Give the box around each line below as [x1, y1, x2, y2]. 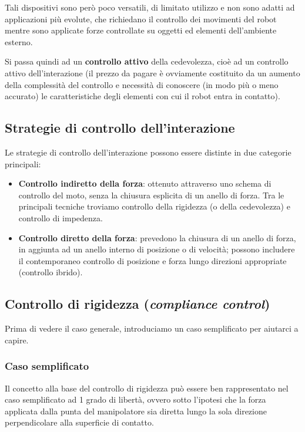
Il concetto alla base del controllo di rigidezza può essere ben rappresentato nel [5, 382, 289, 394]
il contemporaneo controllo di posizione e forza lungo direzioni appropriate [18, 254, 287, 266]
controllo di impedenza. [18, 211, 103, 224]
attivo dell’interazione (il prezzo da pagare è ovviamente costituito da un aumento [5, 66, 300, 79]
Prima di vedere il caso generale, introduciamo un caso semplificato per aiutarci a [5, 322, 299, 335]
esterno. [5, 35, 33, 48]
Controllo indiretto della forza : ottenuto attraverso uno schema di [18, 177, 272, 190]
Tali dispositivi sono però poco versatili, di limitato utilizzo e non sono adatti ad [5, 1, 295, 13]
